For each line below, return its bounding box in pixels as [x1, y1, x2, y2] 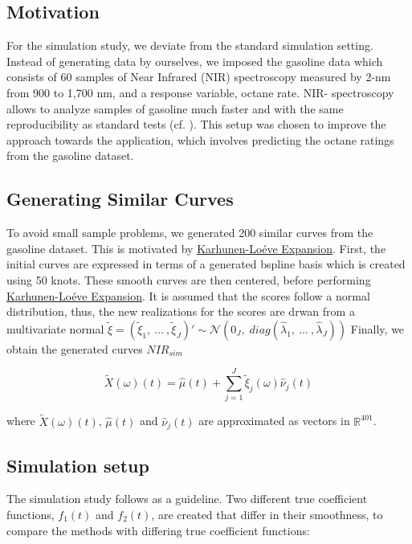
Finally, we [350, 320, 405, 337]
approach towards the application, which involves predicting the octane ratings [6, 131, 394, 148]
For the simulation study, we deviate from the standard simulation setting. [6, 37, 373, 54]
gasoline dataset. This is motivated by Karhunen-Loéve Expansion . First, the [6, 239, 386, 256]
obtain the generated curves [6, 340, 143, 357]
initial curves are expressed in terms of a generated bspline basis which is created [6, 256, 406, 272]
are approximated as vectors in [198, 412, 350, 429]
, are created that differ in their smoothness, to [151, 505, 383, 522]
